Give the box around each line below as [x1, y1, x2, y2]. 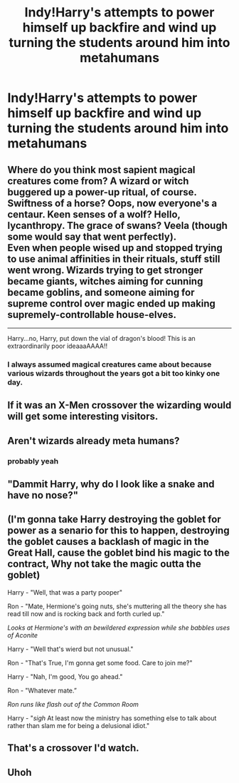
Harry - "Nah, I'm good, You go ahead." [7, 672, 123, 681]
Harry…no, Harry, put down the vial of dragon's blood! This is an [7, 334, 196, 342]
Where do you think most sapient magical [7, 163, 196, 175]
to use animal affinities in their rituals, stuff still [7, 252, 221, 265]
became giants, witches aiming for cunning [7, 275, 203, 287]
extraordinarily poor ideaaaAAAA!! [7, 342, 108, 350]
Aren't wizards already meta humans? [7, 434, 180, 446]
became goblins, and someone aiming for [7, 286, 195, 298]
